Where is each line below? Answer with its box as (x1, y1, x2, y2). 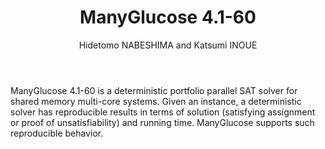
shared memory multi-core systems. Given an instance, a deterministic (10, 95, 302, 107)
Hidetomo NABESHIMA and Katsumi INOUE (78, 39, 258, 51)
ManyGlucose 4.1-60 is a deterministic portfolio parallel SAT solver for (10, 84, 298, 96)
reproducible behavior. (10, 127, 104, 139)
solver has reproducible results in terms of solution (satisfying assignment (10, 106, 316, 118)
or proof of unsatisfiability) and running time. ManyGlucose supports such (10, 116, 315, 128)
